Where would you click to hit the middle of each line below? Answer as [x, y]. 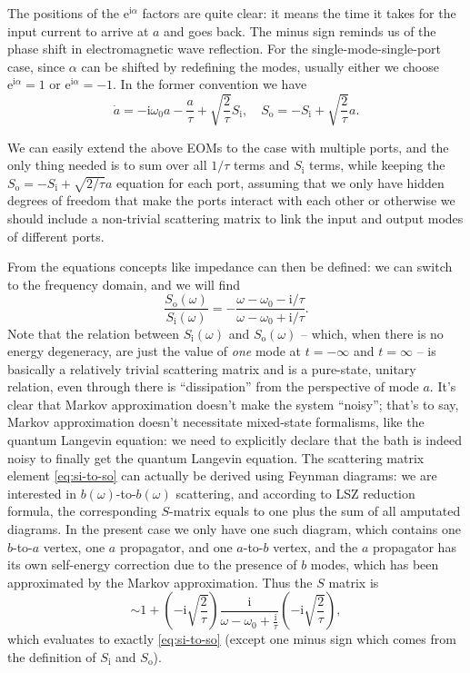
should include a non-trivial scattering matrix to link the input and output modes [235, 218]
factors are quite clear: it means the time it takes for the [299, 13]
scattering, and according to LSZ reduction [295, 493]
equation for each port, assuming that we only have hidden [280, 182]
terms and [261, 165]
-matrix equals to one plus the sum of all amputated [315, 511]
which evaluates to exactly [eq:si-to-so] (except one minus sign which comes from [232, 639]
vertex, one [74, 546]
